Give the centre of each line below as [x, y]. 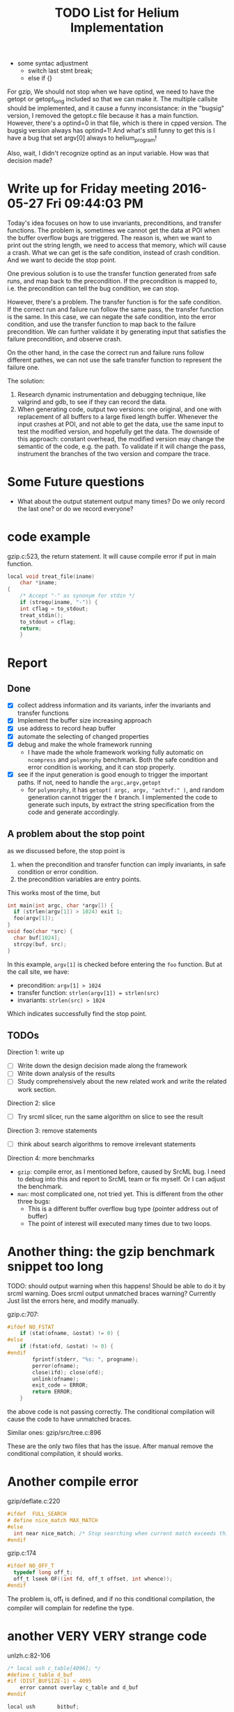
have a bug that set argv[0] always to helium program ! [82, 139]
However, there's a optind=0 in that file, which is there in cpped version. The [117, 123]
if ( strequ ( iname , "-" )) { [59, 603]
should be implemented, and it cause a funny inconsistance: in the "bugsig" [116, 108]
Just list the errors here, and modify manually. [73, 1301]
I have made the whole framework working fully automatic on [116, 752]
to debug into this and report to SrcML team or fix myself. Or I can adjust [121, 1179]
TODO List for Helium [117, 13]
